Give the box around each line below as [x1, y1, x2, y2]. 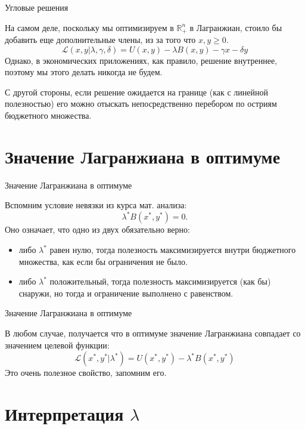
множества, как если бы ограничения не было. [18, 255, 188, 267]
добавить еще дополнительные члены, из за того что [5, 33, 196, 46]
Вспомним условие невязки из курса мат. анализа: [5, 199, 187, 211]
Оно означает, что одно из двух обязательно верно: [5, 223, 190, 236]
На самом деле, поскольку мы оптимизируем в [5, 21, 174, 33]
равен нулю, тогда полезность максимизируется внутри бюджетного [49, 243, 296, 256]
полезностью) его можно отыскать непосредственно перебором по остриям [5, 97, 277, 110]
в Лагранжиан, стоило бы [189, 21, 282, 33]
